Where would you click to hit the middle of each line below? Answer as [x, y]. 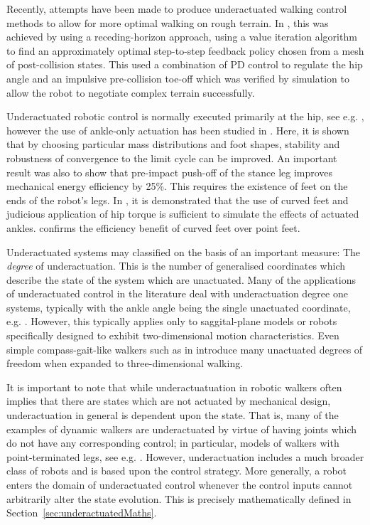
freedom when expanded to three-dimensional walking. [125, 363]
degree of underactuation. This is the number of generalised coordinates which [176, 266]
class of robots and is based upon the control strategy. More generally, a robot [177, 471]
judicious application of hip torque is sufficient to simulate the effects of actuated [183, 214]
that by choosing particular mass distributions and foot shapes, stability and [173, 144]
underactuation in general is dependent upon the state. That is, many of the [173, 415]
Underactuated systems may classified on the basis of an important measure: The [184, 251]
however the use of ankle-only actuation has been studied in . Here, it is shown [178, 130]
